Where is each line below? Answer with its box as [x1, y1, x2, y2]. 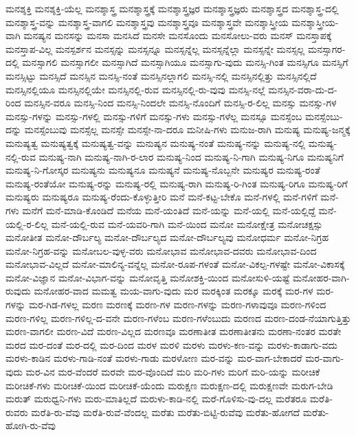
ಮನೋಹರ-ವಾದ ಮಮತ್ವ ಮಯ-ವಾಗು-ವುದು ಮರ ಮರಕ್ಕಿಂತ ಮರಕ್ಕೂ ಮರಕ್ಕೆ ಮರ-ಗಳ [34, 284, 313, 298]
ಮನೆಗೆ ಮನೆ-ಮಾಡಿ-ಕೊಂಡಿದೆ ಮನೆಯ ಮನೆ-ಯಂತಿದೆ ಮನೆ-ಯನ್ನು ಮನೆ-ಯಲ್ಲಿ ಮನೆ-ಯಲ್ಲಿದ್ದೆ [22, 203, 315, 217]
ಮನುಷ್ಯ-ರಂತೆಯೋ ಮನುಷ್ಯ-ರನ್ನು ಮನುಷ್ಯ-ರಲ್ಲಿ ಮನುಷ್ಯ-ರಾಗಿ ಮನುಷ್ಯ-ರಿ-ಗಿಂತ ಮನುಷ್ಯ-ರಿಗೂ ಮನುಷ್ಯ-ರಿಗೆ [5, 176, 348, 190]
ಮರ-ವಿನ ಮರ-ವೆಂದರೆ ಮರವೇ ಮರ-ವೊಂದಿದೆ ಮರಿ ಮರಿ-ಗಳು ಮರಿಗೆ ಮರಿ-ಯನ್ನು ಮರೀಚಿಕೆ [25, 365, 320, 379]
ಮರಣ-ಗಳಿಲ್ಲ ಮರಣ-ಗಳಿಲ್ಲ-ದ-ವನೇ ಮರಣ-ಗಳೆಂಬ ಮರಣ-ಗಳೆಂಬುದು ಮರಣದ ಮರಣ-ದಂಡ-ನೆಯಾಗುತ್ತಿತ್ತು [5, 310, 351, 325]
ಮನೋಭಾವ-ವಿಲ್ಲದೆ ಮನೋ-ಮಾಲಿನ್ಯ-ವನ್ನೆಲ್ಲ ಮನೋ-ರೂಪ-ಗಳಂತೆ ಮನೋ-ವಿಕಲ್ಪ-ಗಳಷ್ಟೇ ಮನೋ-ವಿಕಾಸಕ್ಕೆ [5, 257, 345, 271]
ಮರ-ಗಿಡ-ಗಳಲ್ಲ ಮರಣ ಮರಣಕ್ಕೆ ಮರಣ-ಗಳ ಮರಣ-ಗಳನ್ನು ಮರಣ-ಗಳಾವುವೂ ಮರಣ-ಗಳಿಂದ [28, 297, 326, 312]
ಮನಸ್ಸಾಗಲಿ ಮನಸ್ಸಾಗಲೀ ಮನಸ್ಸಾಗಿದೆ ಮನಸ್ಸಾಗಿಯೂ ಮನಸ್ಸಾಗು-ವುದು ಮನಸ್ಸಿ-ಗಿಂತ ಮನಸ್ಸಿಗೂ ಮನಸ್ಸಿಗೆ [22, 55, 348, 69]
